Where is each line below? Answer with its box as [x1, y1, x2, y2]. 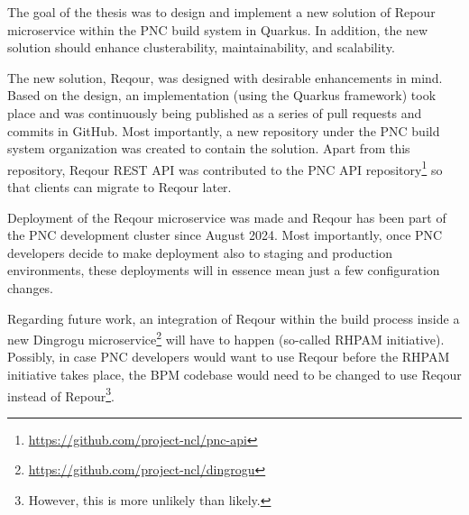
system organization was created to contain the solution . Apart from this [7, 139, 410, 158]
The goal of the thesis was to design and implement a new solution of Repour [7, 3, 436, 21]
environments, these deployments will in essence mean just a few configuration [7, 261, 440, 280]
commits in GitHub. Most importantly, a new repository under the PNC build [7, 121, 440, 140]
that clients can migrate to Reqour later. [7, 178, 232, 196]
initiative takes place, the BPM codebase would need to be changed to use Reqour [7, 365, 462, 383]
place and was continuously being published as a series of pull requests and [7, 103, 422, 122]
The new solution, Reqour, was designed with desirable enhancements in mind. [7, 68, 443, 87]
